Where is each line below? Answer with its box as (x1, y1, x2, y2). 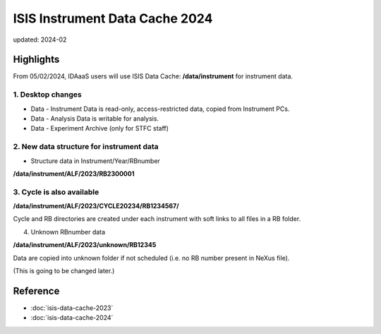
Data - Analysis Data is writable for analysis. (30, 114, 159, 123)
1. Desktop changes (13, 90, 82, 100)
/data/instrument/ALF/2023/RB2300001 (13, 169, 135, 178)
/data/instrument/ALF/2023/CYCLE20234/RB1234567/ (13, 202, 179, 210)
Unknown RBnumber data (30, 227, 106, 236)
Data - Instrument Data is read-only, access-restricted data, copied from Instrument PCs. (30, 105, 290, 113)
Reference (13, 285, 60, 297)
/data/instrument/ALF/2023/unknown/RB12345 (13, 241, 157, 249)
